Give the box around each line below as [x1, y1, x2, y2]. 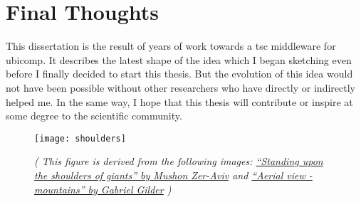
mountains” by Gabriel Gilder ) [34, 181, 172, 196]
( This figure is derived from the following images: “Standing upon [34, 154, 323, 169]
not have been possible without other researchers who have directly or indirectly [6, 80, 355, 95]
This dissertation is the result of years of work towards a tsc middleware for [6, 38, 336, 53]
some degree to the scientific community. [6, 108, 182, 123]
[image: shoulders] [34, 133, 126, 144]
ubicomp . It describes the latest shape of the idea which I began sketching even [6, 52, 352, 67]
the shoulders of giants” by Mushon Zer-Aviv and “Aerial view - [34, 167, 313, 182]
